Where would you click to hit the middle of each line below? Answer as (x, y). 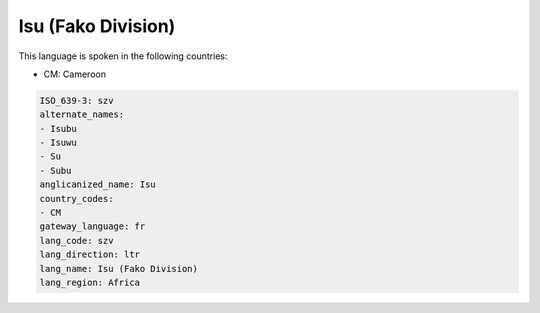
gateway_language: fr (92, 226)
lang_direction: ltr (89, 254)
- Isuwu (58, 143)
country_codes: (76, 198)
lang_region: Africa (89, 282)
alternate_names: (82, 114)
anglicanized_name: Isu (98, 184)
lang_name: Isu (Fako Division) (119, 268)
